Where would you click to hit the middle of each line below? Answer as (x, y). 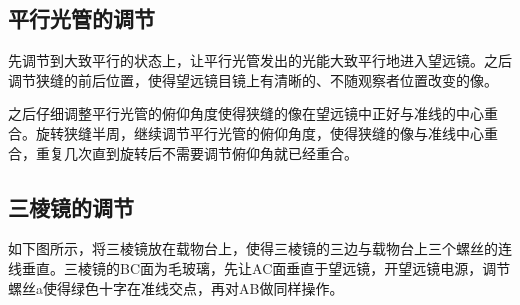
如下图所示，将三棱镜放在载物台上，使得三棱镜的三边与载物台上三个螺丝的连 (260, 248)
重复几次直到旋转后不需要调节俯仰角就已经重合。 (196, 152)
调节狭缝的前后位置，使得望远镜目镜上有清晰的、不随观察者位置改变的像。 (253, 79)
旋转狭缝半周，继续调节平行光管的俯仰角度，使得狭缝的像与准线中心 (259, 132)
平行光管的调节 (81, 18)
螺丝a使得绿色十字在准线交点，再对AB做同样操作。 (176, 287)
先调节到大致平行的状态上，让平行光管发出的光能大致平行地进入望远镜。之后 (260, 60)
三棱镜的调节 (71, 206)
